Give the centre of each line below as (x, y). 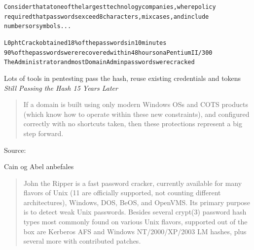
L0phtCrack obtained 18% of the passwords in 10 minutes (85, 43)
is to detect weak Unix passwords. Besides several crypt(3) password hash (135, 212)
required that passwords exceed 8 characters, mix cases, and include (107, 17)
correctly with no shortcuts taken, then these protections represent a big (133, 124)
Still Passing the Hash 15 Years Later (61, 88)
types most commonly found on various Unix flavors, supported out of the (135, 222)
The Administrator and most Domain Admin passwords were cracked (99, 62)
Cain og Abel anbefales (39, 166)
